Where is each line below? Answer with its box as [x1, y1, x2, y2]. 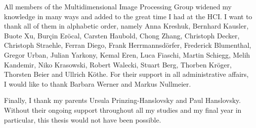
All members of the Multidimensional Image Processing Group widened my [4, 1, 232, 11]
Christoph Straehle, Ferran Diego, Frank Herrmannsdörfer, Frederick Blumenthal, [4, 40, 252, 50]
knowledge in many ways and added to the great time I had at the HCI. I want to [4, 11, 253, 21]
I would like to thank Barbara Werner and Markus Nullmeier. [4, 78, 191, 89]
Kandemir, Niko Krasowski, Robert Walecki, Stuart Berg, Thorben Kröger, [4, 59, 232, 69]
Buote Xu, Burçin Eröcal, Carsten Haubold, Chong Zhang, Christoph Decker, [4, 30, 240, 40]
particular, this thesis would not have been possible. [4, 114, 161, 125]
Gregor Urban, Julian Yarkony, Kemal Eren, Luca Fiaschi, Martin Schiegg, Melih [4, 49, 250, 60]
